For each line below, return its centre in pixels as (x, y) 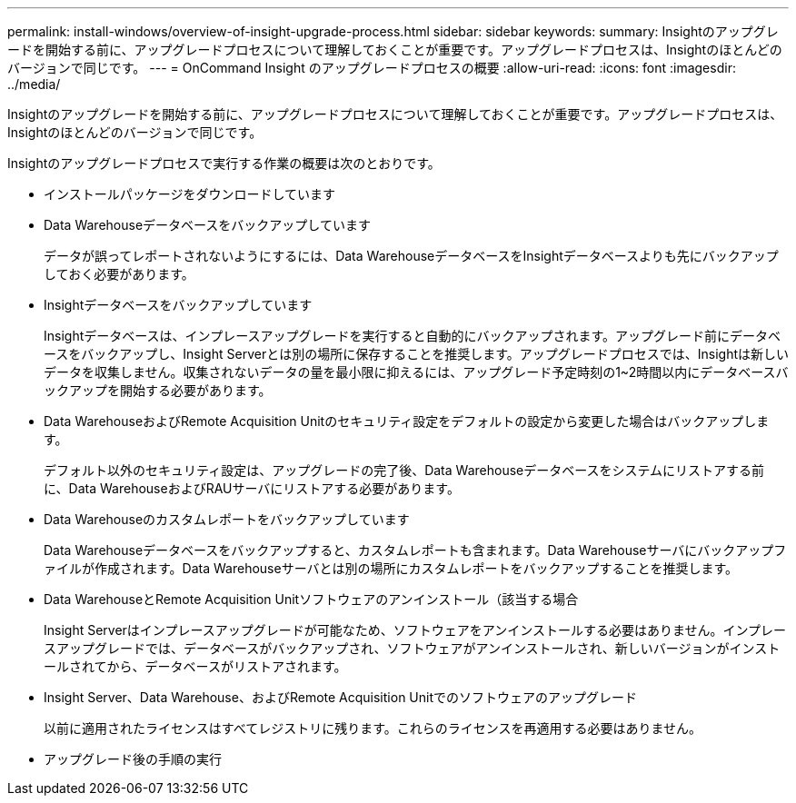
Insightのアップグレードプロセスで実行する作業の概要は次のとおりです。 (224, 163)
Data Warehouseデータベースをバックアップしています (207, 225)
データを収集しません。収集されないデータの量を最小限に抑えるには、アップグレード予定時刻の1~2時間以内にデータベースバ (416, 372)
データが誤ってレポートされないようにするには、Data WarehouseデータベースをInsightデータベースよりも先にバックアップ (411, 256)
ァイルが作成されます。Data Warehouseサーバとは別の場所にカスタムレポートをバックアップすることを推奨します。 (391, 568)
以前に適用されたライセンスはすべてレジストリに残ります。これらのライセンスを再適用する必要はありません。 (373, 728)
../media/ (34, 84)
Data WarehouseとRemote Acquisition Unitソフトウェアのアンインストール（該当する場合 (311, 599)
